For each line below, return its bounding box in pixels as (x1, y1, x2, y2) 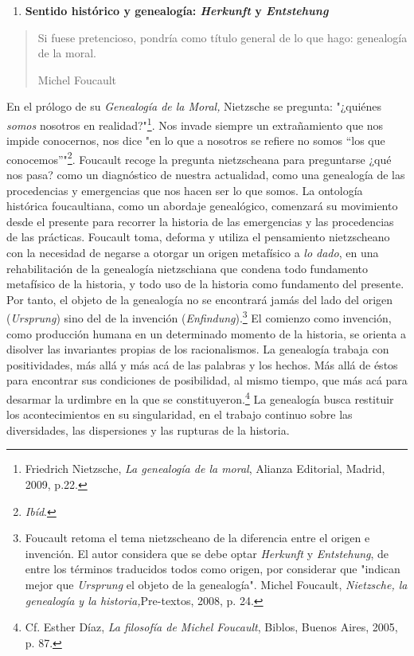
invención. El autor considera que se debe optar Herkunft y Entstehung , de (25, 545, 389, 561)
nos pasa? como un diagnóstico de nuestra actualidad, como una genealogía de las (6, 166, 405, 183)
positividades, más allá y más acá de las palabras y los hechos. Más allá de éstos (6, 356, 398, 373)
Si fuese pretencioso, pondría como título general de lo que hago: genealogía (37, 29, 408, 45)
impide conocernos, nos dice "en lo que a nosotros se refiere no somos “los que (6, 132, 385, 149)
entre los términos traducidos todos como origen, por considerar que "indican (25, 560, 400, 577)
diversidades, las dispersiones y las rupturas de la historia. (6, 421, 290, 438)
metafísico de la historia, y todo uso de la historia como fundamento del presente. (6, 275, 404, 292)
